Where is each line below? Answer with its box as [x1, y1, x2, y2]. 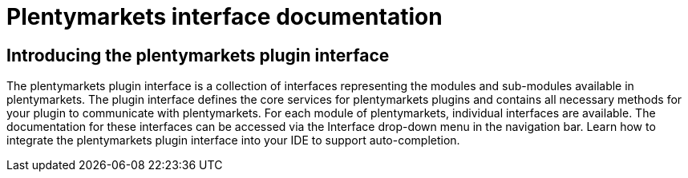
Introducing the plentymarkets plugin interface [6, 45, 390, 65]
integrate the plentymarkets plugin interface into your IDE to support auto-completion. [6, 133, 460, 148]
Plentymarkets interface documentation [6, 3, 443, 30]
